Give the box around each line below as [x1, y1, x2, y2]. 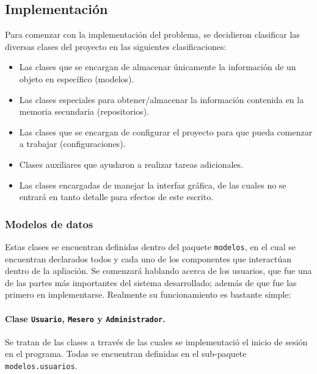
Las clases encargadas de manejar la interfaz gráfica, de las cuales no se [19, 178, 286, 191]
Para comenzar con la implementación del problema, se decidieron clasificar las [5, 28, 300, 41]
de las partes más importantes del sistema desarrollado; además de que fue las [5, 276, 297, 289]
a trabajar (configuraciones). [19, 137, 126, 150]
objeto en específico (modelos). [19, 72, 134, 85]
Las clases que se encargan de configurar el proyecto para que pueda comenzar [19, 125, 313, 138]
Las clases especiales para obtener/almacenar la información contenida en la [19, 93, 304, 106]
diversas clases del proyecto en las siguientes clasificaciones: [5, 40, 227, 52]
